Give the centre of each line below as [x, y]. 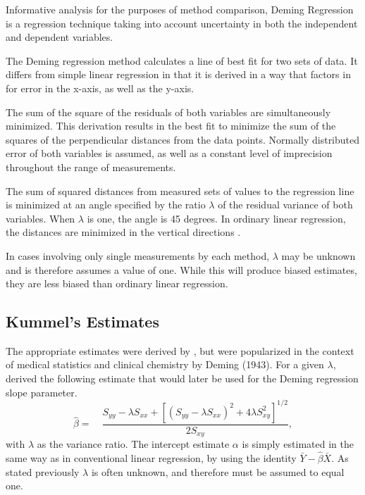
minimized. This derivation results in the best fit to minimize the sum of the [171, 126]
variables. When [41, 218]
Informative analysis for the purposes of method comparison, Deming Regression [180, 9]
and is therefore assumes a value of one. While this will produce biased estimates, [181, 269]
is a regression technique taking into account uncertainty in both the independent [182, 23]
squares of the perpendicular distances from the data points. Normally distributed [183, 139]
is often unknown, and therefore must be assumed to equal [218, 471]
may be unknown [318, 255]
